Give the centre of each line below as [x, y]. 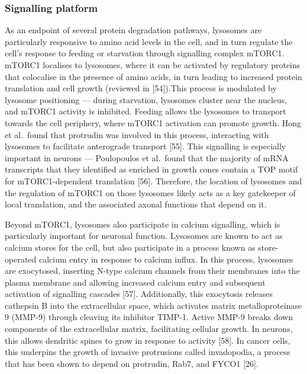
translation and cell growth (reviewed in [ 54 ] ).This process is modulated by [141, 88]
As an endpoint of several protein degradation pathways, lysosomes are [133, 30]
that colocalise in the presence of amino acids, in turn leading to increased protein [153, 76]
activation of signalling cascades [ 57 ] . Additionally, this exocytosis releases [139, 294]
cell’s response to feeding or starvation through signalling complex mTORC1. [145, 53]
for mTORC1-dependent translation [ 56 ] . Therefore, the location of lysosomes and [153, 180]
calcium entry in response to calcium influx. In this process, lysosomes [166, 259]
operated [21, 259]
